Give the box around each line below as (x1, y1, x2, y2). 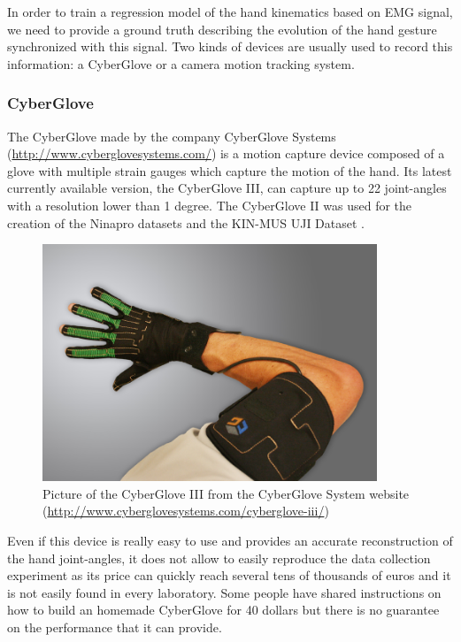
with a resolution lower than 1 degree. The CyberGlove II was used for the (7, 195, 412, 214)
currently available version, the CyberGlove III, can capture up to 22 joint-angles (7, 179, 447, 197)
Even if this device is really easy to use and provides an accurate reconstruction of (7, 531, 453, 549)
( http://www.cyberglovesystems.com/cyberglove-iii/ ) (42, 501, 329, 520)
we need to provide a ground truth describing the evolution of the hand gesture (7, 19, 437, 38)
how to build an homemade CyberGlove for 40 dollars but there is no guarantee (7, 600, 440, 619)
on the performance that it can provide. (7, 617, 222, 636)
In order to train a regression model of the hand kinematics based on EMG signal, (7, 3, 453, 20)
